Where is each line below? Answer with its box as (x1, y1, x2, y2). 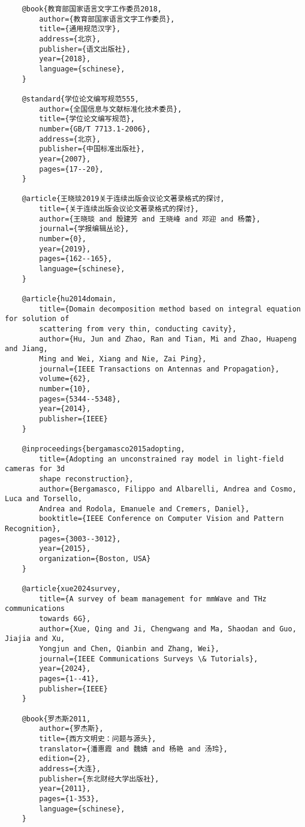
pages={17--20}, (39, 164, 104, 173)
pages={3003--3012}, (39, 534, 121, 543)
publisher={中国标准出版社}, (39, 145, 145, 154)
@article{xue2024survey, (22, 585, 121, 594)
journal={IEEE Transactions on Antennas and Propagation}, (39, 364, 280, 373)
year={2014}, (39, 404, 91, 413)
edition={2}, (39, 754, 91, 763)
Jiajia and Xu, (5, 634, 65, 643)
